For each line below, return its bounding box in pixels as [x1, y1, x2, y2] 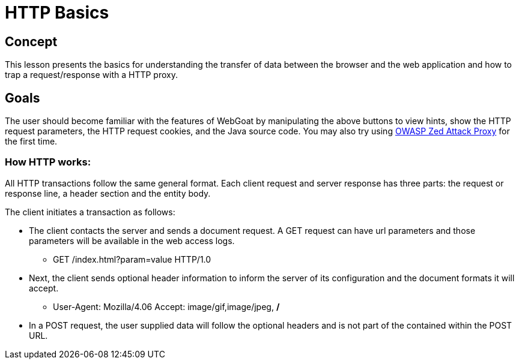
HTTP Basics [5, 2, 109, 23]
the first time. [5, 136, 58, 147]
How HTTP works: [5, 156, 91, 169]
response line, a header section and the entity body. [5, 188, 211, 198]
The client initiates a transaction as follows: [5, 206, 175, 217]
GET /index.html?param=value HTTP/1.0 [53, 254, 211, 264]
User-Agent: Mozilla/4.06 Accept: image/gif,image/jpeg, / [53, 301, 280, 312]
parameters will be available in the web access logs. [29, 235, 235, 246]
